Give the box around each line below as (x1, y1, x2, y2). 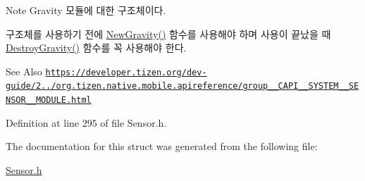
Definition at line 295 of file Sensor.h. (6, 115, 167, 130)
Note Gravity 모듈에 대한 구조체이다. (6, 3, 166, 17)
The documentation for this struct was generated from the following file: (6, 139, 318, 154)
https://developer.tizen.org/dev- (45, 67, 207, 77)
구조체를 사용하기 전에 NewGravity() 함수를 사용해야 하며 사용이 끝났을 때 (6, 26, 331, 41)
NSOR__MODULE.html (6, 95, 92, 106)
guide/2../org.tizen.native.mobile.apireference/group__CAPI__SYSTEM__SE (6, 81, 359, 92)
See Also (6, 63, 42, 78)
